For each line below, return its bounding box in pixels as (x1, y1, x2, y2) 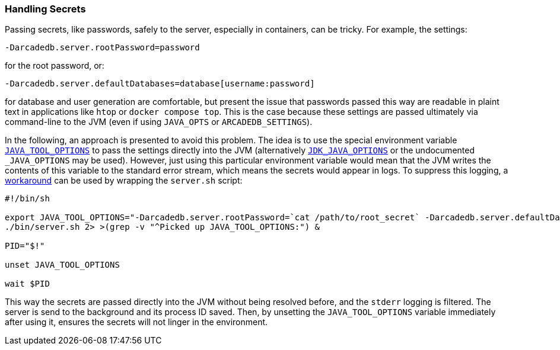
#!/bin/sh (5, 194, 50, 204)
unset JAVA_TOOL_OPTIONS (5, 260, 120, 270)
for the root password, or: (5, 60, 104, 71)
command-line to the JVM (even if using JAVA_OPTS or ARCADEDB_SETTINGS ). (5, 117, 313, 127)
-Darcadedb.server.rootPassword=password (5, 43, 200, 53)
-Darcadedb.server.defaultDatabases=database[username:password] (5, 79, 315, 89)
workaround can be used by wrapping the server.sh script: (5, 175, 243, 186)
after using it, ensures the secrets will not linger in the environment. (5, 317, 268, 327)
